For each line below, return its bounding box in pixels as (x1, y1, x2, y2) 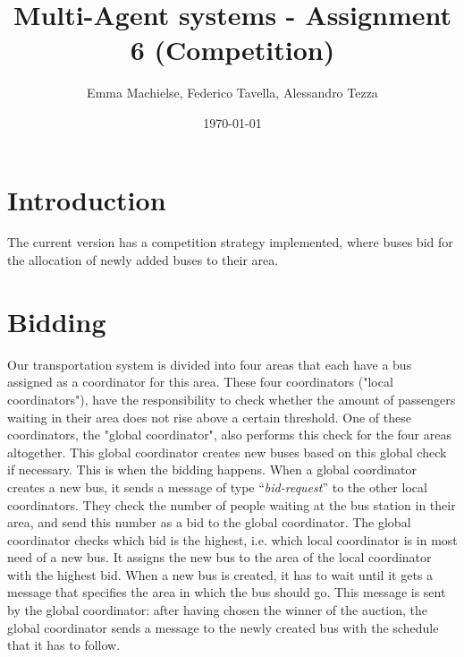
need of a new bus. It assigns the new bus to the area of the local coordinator (7, 548, 432, 567)
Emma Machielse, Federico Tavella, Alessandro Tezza (87, 83, 378, 102)
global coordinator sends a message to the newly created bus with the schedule (7, 618, 439, 636)
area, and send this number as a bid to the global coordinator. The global (7, 513, 411, 532)
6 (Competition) (130, 31, 335, 68)
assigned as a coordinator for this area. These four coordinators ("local (7, 372, 393, 391)
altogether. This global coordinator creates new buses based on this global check (7, 442, 447, 461)
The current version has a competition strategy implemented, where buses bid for (7, 233, 453, 252)
